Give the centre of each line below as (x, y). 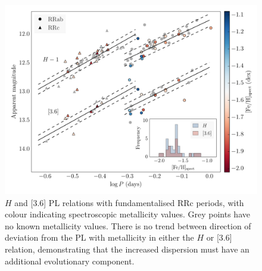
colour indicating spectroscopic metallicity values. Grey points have (127, 214)
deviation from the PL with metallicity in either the (99, 237)
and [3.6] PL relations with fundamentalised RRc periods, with (129, 202)
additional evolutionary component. (70, 261)
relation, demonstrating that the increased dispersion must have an (127, 249)
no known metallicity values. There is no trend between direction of (128, 225)
